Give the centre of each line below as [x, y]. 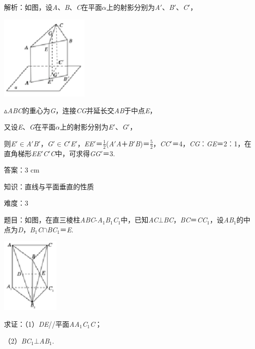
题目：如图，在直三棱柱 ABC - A [53, 220]
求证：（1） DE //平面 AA [42, 324]
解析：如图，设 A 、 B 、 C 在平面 [53, 7]
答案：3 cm [22, 170]
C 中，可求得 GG [75, 153]
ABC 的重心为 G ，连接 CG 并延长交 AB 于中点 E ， [82, 110]
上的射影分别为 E [86, 127]
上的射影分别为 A [133, 7]
